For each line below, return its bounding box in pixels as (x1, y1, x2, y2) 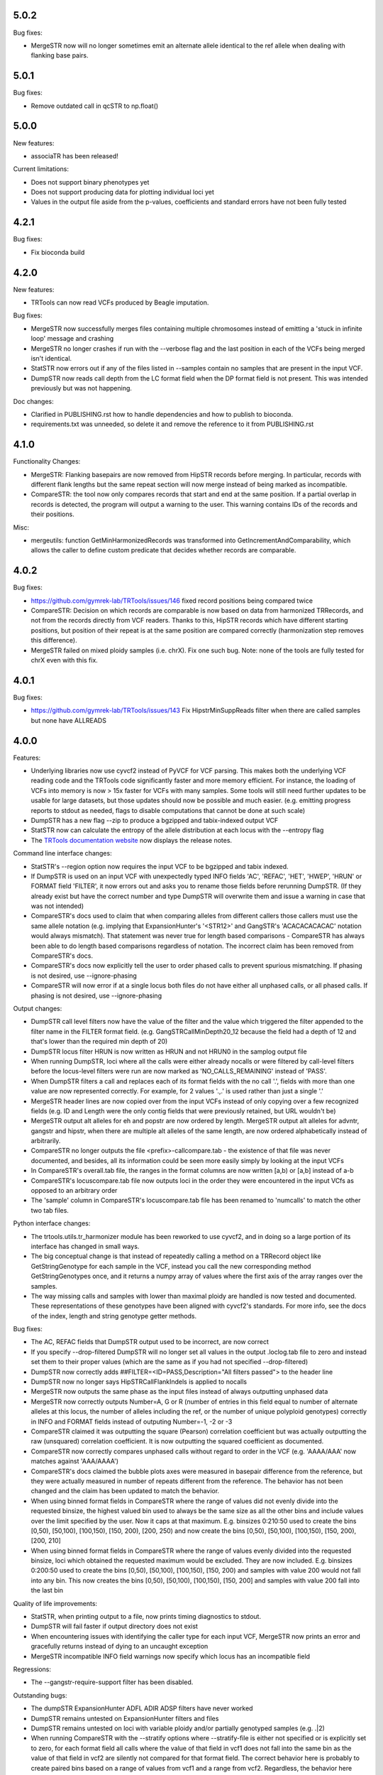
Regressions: (13, 1665, 52, 1673)
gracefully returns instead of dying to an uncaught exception (30, 1642, 209, 1651)
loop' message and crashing (30, 334, 114, 343)
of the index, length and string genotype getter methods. (30, 1311, 197, 1320)
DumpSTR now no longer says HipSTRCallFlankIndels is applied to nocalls (30, 1377, 248, 1386)
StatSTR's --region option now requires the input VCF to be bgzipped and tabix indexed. (30, 862, 289, 870)
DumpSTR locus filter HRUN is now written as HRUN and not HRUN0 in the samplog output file (30, 1047, 308, 1056)
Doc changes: (13, 397, 55, 405)
